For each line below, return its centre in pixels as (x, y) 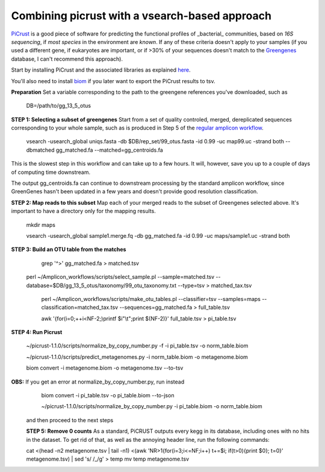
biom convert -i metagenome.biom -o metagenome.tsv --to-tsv (105, 368)
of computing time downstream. (51, 172)
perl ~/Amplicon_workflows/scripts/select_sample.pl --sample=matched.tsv (120, 277)
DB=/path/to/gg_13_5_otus (59, 106)
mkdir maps (41, 225)
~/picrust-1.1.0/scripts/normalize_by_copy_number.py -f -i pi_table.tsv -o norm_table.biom (137, 346)
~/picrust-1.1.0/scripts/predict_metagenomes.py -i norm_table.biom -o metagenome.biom (137, 357)
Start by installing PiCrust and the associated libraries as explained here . (101, 70)
